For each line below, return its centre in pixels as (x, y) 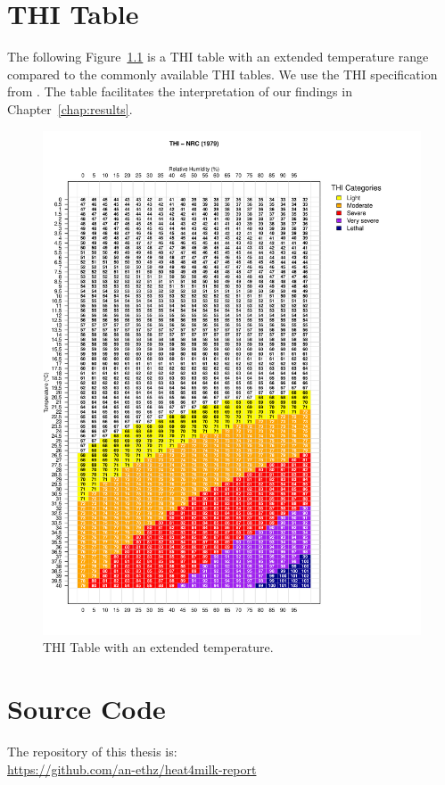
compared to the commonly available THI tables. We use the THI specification (222, 74)
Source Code (87, 709)
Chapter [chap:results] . (70, 108)
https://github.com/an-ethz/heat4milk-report (132, 768)
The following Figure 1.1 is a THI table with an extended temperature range (218, 57)
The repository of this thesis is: (92, 752)
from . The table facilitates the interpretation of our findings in (180, 91)
